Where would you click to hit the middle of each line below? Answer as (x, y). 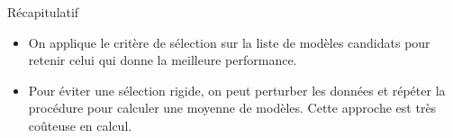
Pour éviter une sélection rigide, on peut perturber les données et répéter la (237, 90)
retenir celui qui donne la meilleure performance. (163, 60)
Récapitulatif (43, 12)
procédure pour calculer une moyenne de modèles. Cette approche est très (232, 108)
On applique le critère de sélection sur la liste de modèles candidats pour (229, 42)
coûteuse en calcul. (80, 125)
